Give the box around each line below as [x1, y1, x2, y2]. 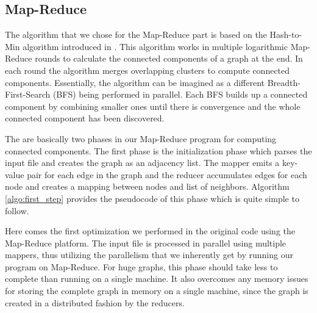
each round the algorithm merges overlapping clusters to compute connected [5, 63, 290, 76]
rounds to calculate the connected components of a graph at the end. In [35, 52, 303, 65]
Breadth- [267, 76, 301, 88]
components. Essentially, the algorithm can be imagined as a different [5, 76, 265, 88]
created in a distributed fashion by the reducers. [5, 296, 185, 309]
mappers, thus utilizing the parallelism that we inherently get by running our [5, 248, 293, 261]
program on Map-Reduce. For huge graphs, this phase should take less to [5, 260, 278, 273]
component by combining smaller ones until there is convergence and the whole [5, 99, 301, 112]
